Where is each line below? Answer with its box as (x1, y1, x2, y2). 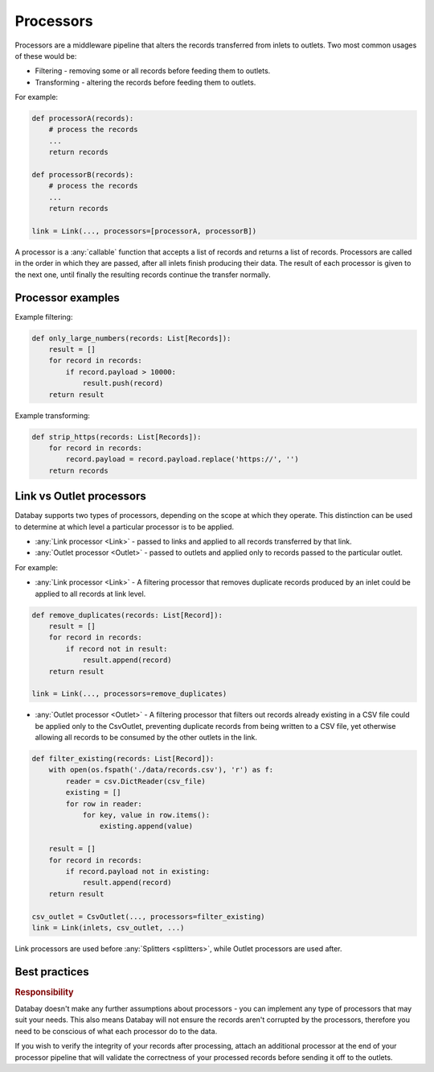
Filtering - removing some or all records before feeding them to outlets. (35, 66, 271, 76)
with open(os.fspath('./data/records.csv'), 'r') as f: (48, 765, 274, 775)
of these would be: (14, 51, 77, 60)
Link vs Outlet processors (14, 490, 146, 503)
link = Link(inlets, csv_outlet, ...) (31, 923, 185, 932)
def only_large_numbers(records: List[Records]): (31, 333, 231, 342)
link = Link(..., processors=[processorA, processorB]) (31, 226, 257, 235)
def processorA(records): (31, 114, 134, 123)
